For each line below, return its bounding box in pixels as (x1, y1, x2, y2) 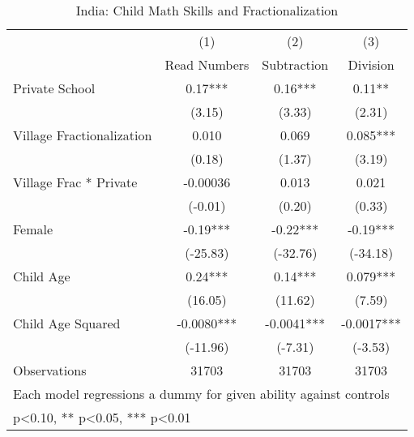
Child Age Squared (13, 314, 121, 332)
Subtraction (262, 55, 329, 74)
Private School (13, 79, 96, 97)
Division (348, 55, 395, 74)
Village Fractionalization (13, 126, 152, 144)
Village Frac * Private (13, 173, 138, 191)
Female (13, 220, 53, 238)
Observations (13, 361, 87, 379)
